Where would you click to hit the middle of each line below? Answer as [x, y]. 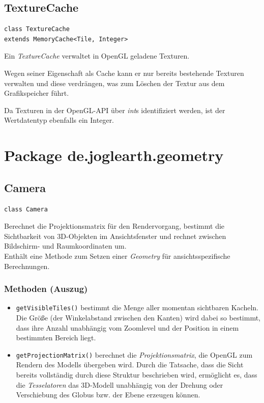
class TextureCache [37, 29]
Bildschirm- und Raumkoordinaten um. [65, 246]
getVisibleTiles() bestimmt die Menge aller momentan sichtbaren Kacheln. [137, 307]
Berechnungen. [27, 266]
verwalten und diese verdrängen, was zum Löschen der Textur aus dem [114, 83]
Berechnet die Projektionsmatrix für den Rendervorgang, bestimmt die [114, 226]
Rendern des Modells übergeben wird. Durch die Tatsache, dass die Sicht [130, 365]
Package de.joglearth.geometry [114, 155]
